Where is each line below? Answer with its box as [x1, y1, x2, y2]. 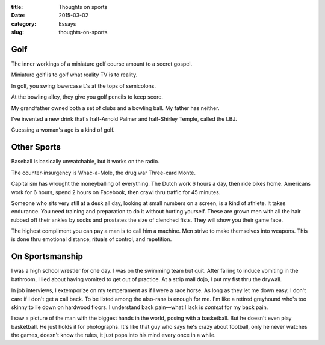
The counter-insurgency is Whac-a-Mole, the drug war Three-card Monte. [11, 169, 196, 176]
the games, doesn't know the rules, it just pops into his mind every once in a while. [11, 331, 216, 339]
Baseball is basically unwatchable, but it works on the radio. [11, 158, 159, 165]
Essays [58, 20, 76, 27]
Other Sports [11, 142, 61, 153]
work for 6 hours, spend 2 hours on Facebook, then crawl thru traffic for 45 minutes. [11, 188, 221, 195]
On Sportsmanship [11, 251, 84, 261]
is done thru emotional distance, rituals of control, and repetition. [11, 236, 172, 243]
